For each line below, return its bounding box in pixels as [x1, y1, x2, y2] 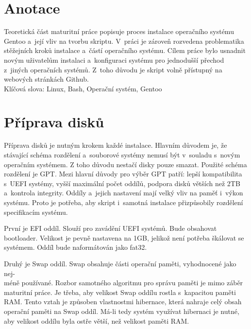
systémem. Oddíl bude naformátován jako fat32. [4, 242, 147, 252]
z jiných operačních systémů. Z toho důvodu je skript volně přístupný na [4, 64, 222, 74]
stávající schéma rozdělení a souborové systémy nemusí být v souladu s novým [4, 150, 240, 159]
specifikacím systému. [4, 207, 68, 217]
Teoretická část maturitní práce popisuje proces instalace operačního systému [4, 26, 234, 36]
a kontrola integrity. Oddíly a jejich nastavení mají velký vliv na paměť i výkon [4, 188, 243, 198]
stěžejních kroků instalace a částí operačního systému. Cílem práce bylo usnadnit [4, 45, 246, 55]
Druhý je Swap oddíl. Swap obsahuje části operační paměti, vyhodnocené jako [4, 258, 236, 268]
